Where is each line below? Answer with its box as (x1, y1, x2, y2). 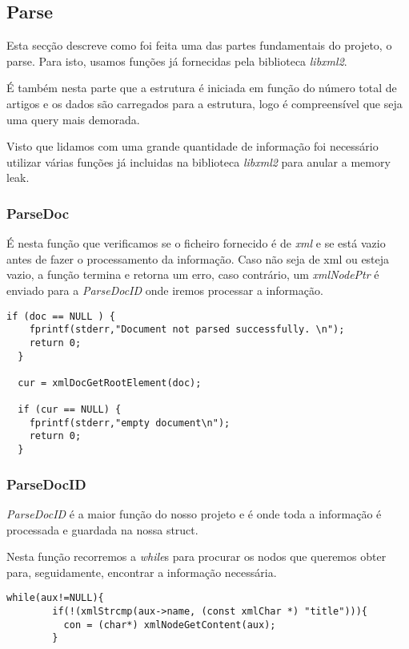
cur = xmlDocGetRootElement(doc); (18, 377, 202, 389)
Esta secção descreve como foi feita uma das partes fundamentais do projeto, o (6, 37, 392, 54)
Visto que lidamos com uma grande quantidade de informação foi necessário (6, 138, 379, 155)
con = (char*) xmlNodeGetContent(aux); (63, 619, 276, 631)
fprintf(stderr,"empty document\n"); (29, 417, 231, 429)
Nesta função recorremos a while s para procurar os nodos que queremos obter (6, 548, 387, 565)
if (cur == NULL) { (18, 404, 122, 416)
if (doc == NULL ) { (6, 310, 116, 322)
